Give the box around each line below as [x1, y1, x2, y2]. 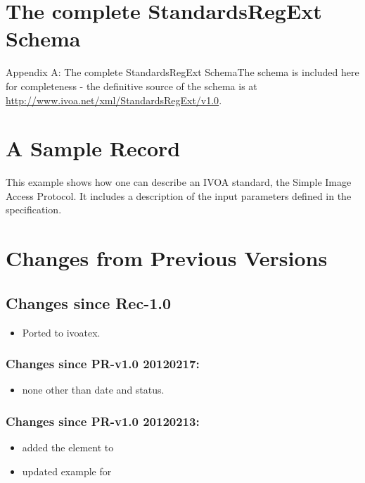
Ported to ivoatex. [22, 325, 101, 339]
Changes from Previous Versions [6, 244, 328, 272]
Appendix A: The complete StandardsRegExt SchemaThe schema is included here [6, 65, 359, 80]
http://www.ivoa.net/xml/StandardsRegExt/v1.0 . [6, 92, 222, 107]
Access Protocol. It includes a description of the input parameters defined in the [6, 188, 352, 203]
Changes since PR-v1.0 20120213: [6, 412, 200, 429]
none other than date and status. [22, 382, 165, 397]
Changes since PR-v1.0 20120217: [6, 355, 200, 372]
